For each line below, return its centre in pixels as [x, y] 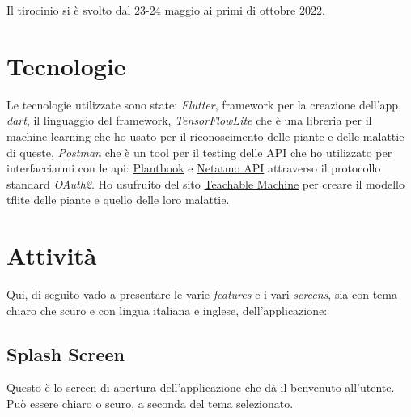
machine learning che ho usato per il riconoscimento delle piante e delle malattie [205, 136]
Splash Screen [66, 353]
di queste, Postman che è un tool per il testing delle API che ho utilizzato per [199, 152]
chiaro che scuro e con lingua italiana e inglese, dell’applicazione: [167, 310]
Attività [52, 255]
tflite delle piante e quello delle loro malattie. [118, 200]
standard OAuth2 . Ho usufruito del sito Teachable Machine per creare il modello [205, 183]
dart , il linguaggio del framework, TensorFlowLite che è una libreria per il [189, 120]
